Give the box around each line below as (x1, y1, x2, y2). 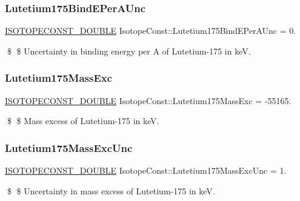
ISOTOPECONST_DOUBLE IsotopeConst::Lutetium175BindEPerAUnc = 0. (5, 24, 296, 37)
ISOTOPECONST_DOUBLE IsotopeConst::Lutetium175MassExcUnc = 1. (5, 164, 287, 177)
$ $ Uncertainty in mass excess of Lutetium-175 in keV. (7, 184, 215, 197)
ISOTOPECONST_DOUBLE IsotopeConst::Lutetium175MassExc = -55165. (5, 94, 292, 107)
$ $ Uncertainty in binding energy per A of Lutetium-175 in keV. (7, 44, 251, 57)
